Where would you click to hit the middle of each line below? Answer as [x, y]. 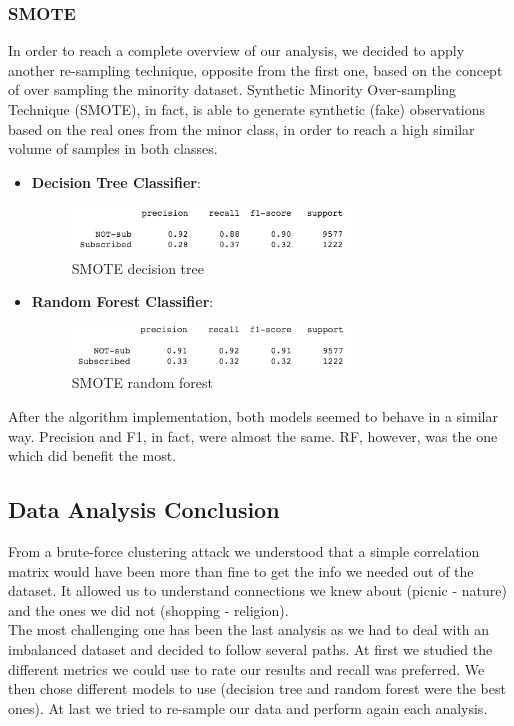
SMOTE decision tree [137, 267]
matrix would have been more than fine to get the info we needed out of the [241, 570]
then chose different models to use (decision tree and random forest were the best [257, 688]
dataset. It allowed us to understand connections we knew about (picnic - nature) [257, 590]
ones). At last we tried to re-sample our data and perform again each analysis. [248, 707]
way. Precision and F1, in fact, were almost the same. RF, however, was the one [253, 435]
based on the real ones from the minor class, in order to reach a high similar [241, 128]
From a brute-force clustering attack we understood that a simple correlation [244, 550]
